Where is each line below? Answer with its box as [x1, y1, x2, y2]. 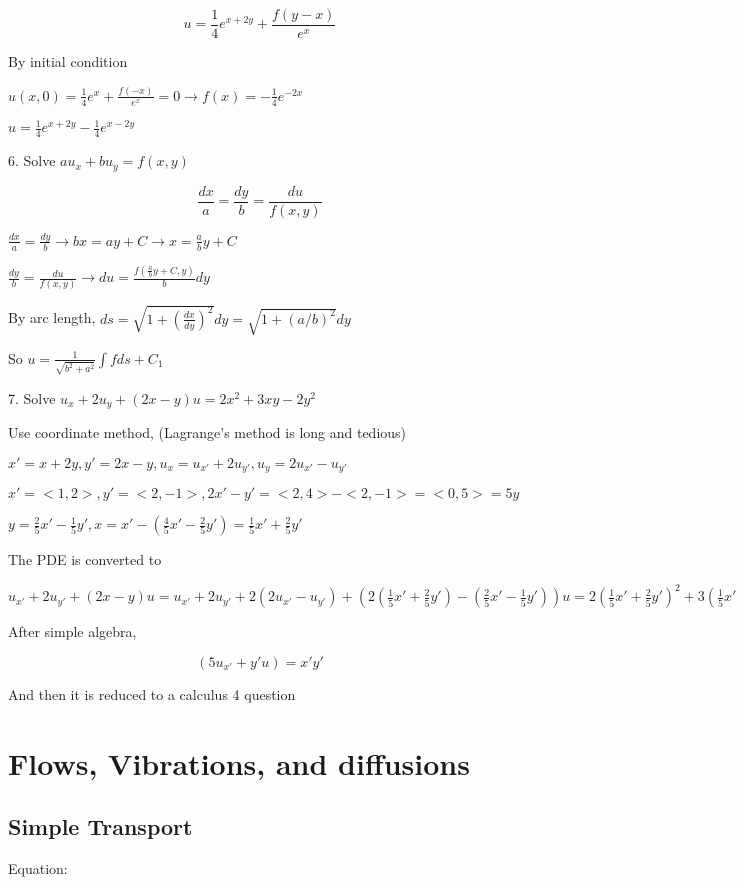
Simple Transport [8, 811, 193, 842]
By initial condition [8, 51, 128, 72]
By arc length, [8, 307, 96, 328]
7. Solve [8, 387, 56, 408]
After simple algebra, [8, 621, 137, 642]
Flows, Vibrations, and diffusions [8, 742, 470, 783]
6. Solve [8, 150, 56, 171]
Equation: [8, 858, 68, 879]
